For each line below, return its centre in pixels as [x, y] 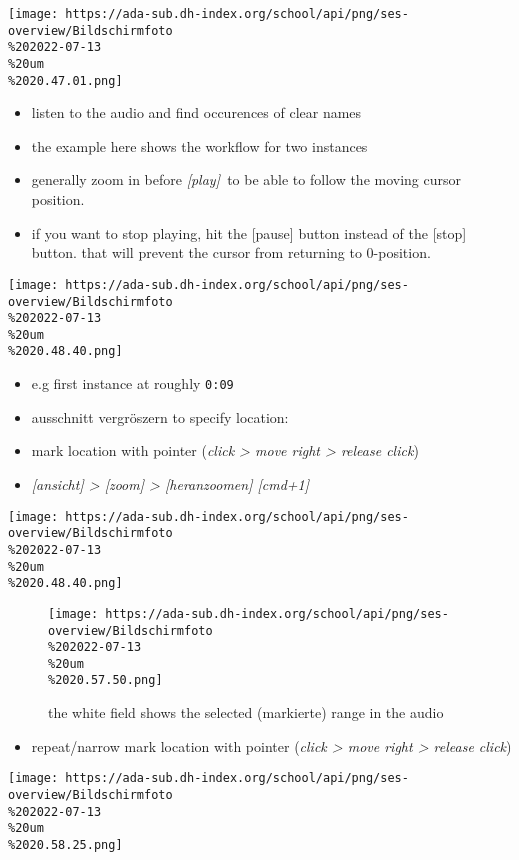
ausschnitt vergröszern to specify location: [160, 416]
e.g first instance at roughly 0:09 [132, 383]
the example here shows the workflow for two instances [199, 145]
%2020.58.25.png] [65, 844]
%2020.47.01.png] [65, 80]
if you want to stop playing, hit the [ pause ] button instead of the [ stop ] [249, 232]
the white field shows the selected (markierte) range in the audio [246, 712]
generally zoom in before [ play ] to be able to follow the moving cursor [246, 179]
